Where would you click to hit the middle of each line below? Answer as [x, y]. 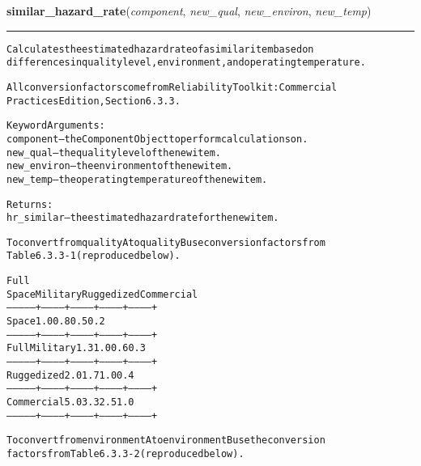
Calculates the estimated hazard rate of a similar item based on [160, 49]
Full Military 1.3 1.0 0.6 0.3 [76, 348]
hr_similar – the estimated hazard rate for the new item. [143, 218]
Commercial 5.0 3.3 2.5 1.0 [70, 402]
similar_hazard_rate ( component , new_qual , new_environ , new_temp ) [189, 11]
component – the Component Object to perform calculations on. [157, 139]
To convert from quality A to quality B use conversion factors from [166, 242]
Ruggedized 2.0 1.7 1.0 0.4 [70, 375]
